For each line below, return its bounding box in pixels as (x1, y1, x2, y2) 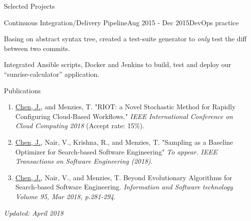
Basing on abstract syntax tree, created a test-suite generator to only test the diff (4, 34, 247, 44)
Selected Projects (4, 1, 55, 11)
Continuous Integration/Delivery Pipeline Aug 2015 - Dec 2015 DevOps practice (4, 17, 239, 27)
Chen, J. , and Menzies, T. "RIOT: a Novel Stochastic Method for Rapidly (15, 102, 236, 112)
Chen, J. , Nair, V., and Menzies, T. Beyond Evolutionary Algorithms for (15, 172, 233, 182)
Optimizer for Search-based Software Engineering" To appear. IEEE (15, 146, 217, 156)
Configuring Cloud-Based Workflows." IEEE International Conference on (15, 111, 233, 121)
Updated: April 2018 (4, 207, 64, 218)
